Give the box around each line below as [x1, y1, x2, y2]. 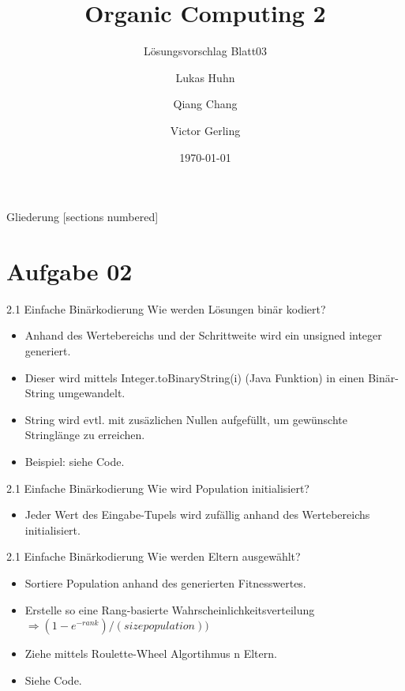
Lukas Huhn [175, 69, 235, 85]
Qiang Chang [173, 96, 238, 112]
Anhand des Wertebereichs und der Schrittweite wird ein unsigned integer [24, 327, 382, 344]
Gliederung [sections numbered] [6, 208, 159, 225]
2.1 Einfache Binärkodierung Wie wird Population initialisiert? [6, 479, 309, 496]
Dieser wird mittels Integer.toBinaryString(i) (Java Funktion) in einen [24, 369, 365, 385]
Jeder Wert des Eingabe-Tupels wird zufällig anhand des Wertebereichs [24, 506, 370, 523]
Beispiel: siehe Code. [24, 453, 125, 469]
